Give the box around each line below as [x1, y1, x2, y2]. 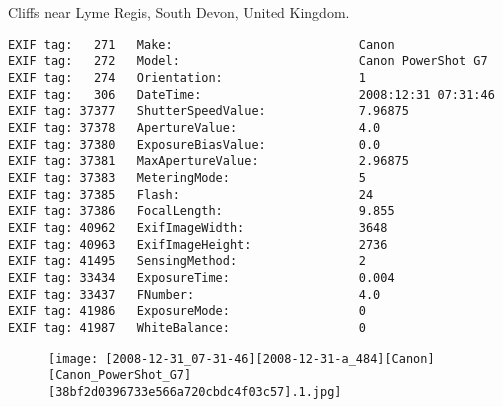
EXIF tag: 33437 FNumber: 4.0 [8, 287, 381, 302]
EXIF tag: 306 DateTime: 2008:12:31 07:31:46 [8, 87, 495, 102]
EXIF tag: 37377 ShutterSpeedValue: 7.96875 [8, 104, 409, 119]
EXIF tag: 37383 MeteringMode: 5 [8, 171, 366, 186]
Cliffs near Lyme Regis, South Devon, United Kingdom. [8, 2, 350, 23]
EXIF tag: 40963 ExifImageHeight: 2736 [8, 237, 388, 252]
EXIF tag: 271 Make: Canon [8, 37, 395, 52]
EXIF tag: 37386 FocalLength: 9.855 [8, 204, 395, 219]
